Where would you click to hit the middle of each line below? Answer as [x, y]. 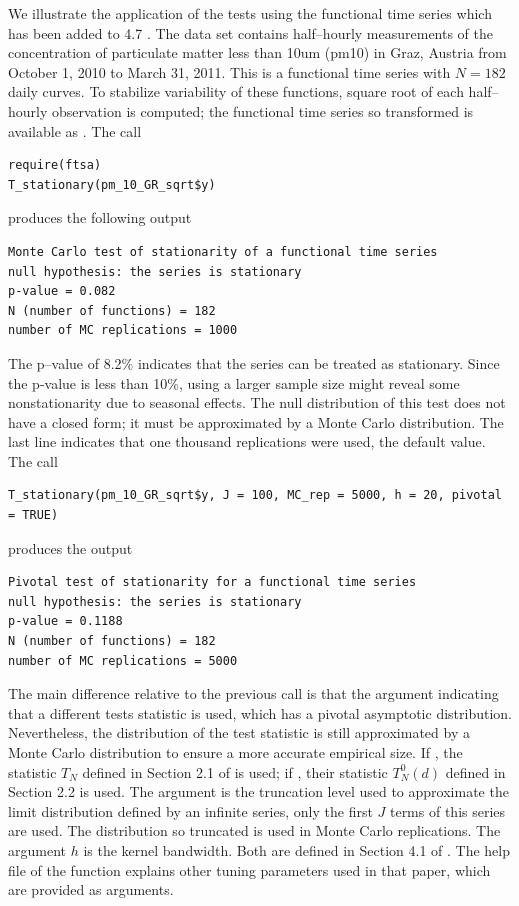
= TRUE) [33, 515]
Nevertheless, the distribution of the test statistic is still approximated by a [239, 732]
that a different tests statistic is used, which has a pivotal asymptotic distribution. [260, 712]
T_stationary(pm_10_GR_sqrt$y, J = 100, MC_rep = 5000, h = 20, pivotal [255, 495]
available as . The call [75, 130]
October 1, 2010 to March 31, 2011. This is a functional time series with [229, 71]
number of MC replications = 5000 [123, 660]
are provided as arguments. [91, 889]
